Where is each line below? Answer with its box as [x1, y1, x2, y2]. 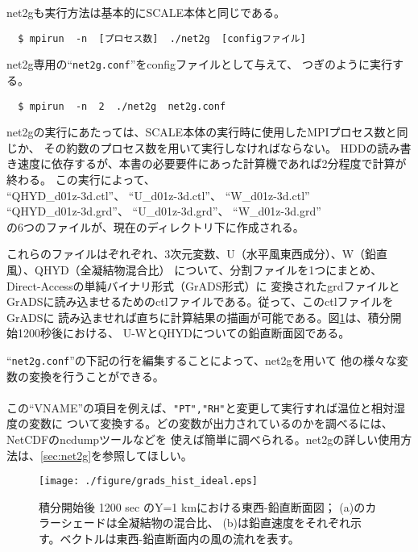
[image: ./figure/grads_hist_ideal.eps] [39, 475, 259, 487]
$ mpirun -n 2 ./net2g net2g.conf [18, 100, 226, 112]
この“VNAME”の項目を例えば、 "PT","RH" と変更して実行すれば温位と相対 [6, 399, 395, 416]
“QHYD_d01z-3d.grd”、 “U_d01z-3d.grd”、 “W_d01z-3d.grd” [6, 203, 321, 220]
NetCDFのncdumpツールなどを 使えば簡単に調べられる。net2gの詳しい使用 [6, 430, 401, 447]
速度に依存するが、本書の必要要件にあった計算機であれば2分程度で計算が [17, 155, 407, 172]
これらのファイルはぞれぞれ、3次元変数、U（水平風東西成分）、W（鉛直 [6, 245, 388, 262]
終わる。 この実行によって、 [6, 170, 155, 187]
